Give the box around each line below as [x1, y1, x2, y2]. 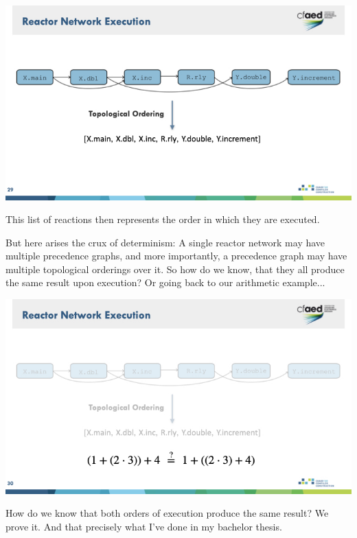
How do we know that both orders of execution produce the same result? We [5, 506, 329, 520]
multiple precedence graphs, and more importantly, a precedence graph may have [5, 248, 347, 263]
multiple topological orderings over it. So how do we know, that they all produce [5, 261, 345, 276]
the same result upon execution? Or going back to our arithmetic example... [5, 275, 325, 290]
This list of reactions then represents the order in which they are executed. [5, 212, 320, 226]
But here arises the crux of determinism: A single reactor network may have [5, 235, 325, 249]
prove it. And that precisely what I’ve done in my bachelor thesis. [5, 519, 282, 533]
